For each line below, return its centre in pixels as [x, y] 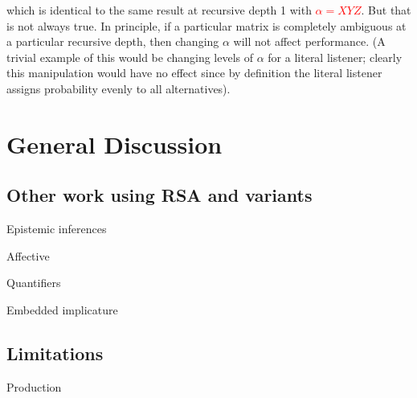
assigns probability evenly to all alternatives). [119, 88]
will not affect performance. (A [309, 41]
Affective [28, 255]
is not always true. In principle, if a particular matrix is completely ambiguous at [206, 25]
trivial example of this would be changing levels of [130, 57]
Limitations [55, 353]
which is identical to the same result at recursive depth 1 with [159, 10]
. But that [386, 10]
